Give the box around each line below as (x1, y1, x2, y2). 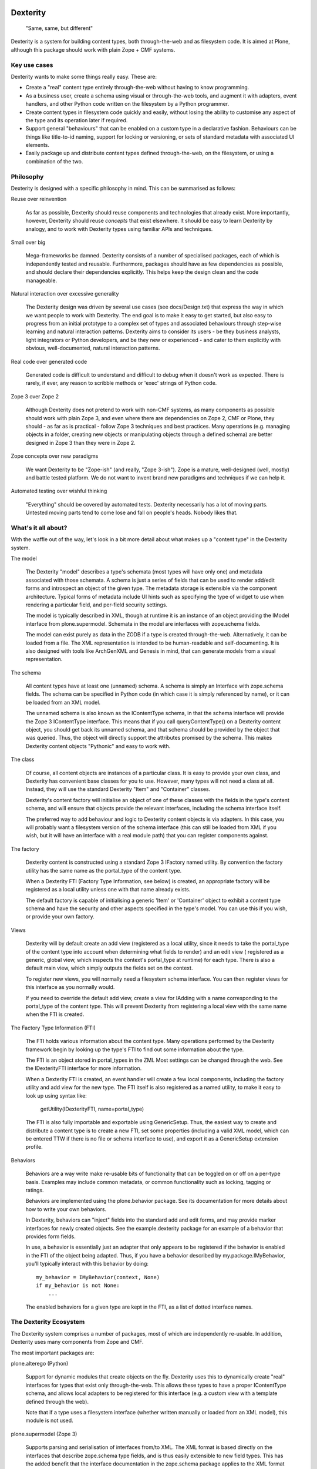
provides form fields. (25, 1233, 76, 1240)
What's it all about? (11, 524, 68, 532)
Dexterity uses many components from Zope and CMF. (11, 1339, 144, 1346)
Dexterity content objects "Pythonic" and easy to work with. (25, 742, 171, 749)
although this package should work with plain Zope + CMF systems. (11, 46, 176, 53)
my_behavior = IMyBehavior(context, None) (36, 1274, 160, 1280)
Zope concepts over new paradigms (11, 452, 99, 460)
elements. (25, 142, 50, 149)
